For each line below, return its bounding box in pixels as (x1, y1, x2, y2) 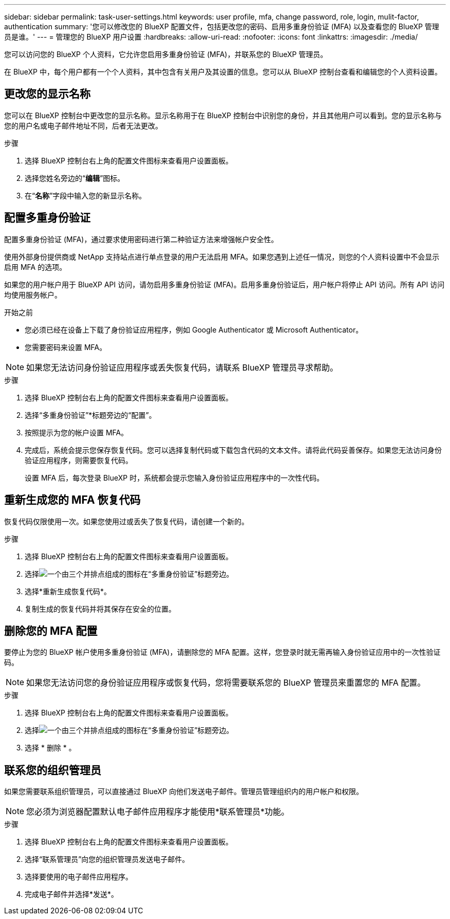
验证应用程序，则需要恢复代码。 (25, 455, 133, 465)
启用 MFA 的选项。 (4, 262, 67, 271)
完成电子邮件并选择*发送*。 (25, 890, 119, 899)
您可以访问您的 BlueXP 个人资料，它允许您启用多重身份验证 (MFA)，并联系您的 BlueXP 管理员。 (4, 50, 328, 59)
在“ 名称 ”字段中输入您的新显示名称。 (25, 191, 146, 200)
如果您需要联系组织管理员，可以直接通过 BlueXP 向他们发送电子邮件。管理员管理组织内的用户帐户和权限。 (4, 787, 363, 796)
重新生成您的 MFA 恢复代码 (4, 493, 141, 507)
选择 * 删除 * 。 (25, 743, 76, 752)
